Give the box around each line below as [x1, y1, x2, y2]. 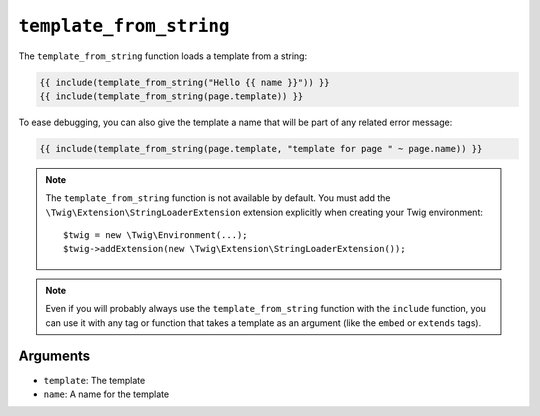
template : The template [43, 374, 146, 386]
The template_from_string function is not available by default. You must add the [45, 192, 391, 204]
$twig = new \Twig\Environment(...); [63, 230, 249, 241]
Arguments [18, 348, 91, 365]
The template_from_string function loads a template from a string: [18, 50, 308, 62]
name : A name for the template [43, 388, 170, 400]
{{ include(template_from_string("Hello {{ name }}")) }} [39, 76, 330, 88]
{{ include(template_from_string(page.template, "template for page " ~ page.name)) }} [39, 143, 483, 154]
